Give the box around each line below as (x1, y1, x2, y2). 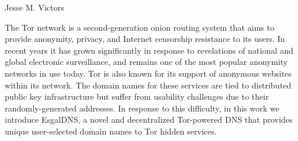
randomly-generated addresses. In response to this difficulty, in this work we (5, 101, 280, 114)
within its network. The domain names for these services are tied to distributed (5, 78, 292, 91)
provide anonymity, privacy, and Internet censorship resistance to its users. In (5, 32, 285, 45)
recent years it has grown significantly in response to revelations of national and (5, 44, 294, 56)
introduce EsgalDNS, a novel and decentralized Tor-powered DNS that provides (5, 113, 293, 126)
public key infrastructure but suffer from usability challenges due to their (5, 90, 269, 103)
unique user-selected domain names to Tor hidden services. (5, 124, 217, 137)
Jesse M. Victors (5, 1, 64, 13)
